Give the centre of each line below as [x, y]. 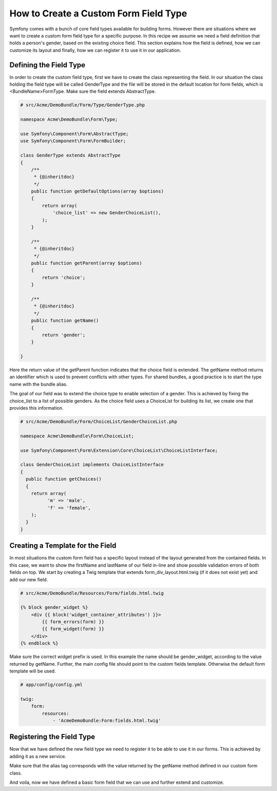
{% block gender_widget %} [54, 607]
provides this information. [36, 408]
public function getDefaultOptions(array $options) [97, 191]
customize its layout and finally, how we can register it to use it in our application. [95, 50]
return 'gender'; [64, 335]
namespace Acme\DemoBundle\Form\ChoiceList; [77, 436]
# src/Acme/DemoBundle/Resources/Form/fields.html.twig [92, 593]
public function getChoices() [64, 479]
